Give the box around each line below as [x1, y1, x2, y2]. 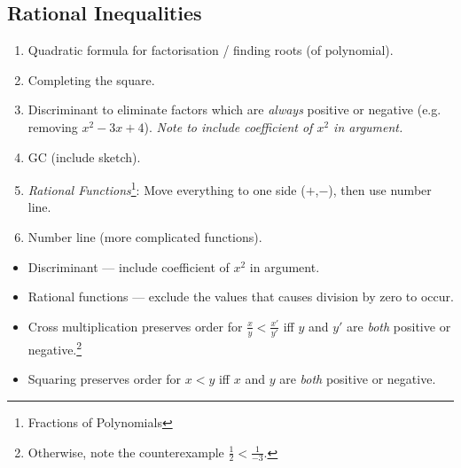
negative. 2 [27, 338, 82, 358]
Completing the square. [27, 70, 155, 89]
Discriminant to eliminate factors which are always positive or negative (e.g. [27, 100, 441, 119]
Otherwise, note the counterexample [27, 442, 224, 461]
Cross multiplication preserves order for [27, 316, 243, 335]
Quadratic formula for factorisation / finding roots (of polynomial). [27, 41, 394, 59]
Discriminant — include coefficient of [27, 257, 230, 276]
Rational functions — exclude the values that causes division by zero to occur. [27, 287, 454, 306]
